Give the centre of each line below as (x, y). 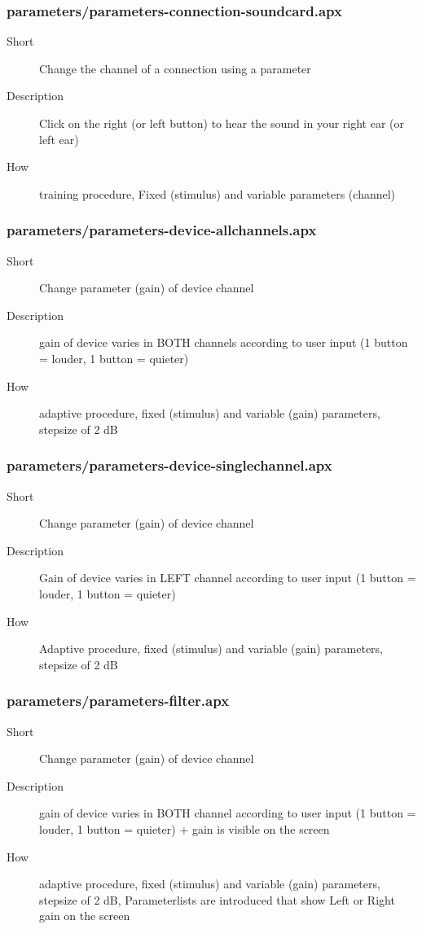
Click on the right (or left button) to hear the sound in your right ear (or (222, 123)
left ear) (59, 139)
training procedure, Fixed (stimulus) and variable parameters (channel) (218, 193)
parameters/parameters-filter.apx (118, 701)
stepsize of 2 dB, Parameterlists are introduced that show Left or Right (217, 899)
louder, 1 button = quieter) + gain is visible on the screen (185, 828)
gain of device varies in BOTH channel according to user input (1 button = (228, 813)
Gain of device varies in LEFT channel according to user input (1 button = (228, 578)
